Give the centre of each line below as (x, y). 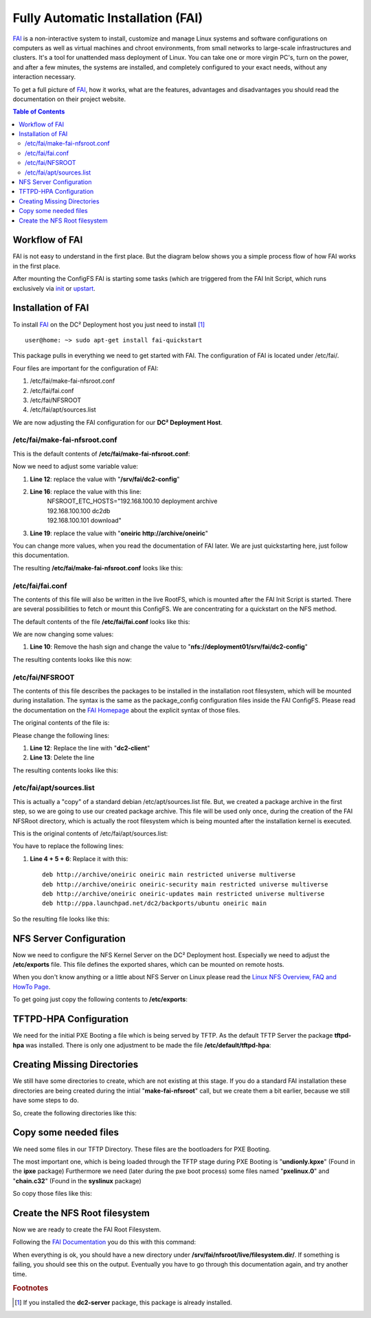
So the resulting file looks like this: (61, 919)
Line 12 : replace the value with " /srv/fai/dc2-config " (105, 479)
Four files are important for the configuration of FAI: (86, 368)
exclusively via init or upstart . (54, 288)
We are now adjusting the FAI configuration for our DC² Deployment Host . (118, 422)
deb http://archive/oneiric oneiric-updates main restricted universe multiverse (183, 894)
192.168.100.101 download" (84, 521)
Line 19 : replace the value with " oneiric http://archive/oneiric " (119, 533)
